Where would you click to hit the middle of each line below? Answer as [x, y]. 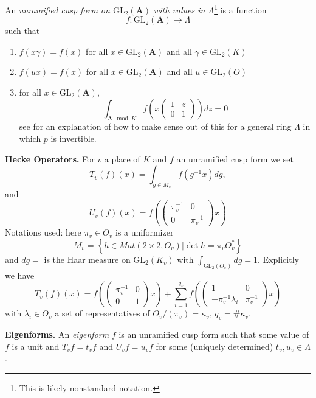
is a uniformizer [144, 232]
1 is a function [240, 9]
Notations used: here [43, 232]
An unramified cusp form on [57, 9]
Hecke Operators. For [50, 159]
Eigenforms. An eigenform [57, 334]
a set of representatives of [102, 313]
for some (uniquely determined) [215, 346]
